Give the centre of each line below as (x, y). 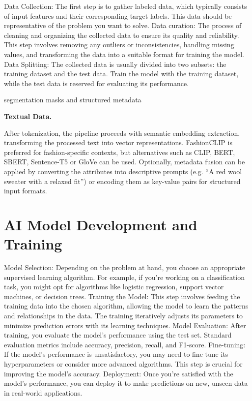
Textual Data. (28, 116)
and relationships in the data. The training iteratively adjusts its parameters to (124, 315)
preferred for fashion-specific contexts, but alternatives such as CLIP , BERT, (120, 152)
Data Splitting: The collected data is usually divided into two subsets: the (115, 64)
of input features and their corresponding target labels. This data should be (118, 15)
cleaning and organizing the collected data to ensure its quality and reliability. (122, 35)
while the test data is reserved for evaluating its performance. (97, 83)
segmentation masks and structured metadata (73, 100)
